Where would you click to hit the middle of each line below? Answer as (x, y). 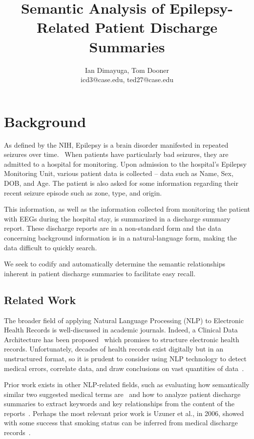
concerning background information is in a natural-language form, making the (120, 237)
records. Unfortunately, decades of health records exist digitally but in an (114, 349)
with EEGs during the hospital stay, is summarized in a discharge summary (117, 218)
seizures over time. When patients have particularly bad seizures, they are (116, 154)
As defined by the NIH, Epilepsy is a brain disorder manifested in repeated (116, 144)
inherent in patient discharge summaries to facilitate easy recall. (100, 273)
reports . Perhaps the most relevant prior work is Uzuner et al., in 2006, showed (124, 413)
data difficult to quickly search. (51, 247)
